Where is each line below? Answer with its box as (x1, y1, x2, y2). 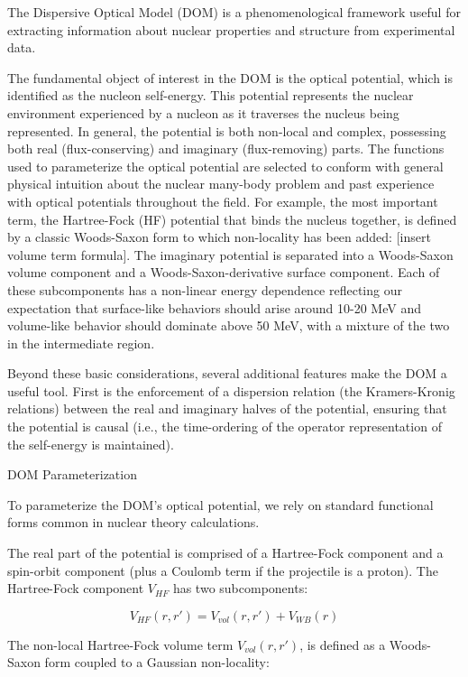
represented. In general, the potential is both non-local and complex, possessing (7, 121, 446, 140)
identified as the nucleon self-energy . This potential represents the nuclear (7, 86, 414, 105)
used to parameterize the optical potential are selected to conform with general (7, 156, 444, 175)
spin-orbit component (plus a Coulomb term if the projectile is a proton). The (7, 561, 438, 580)
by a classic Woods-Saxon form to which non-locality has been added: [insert (7, 227, 431, 246)
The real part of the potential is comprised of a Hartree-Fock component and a (7, 543, 444, 562)
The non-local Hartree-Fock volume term (7, 635, 234, 654)
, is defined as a (299, 635, 386, 654)
